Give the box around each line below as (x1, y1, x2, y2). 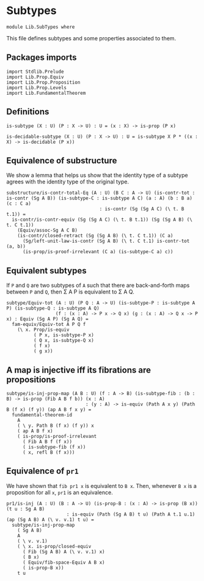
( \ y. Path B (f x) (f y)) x (17, 423, 95, 429)
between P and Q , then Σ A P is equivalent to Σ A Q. (6, 288, 134, 295)
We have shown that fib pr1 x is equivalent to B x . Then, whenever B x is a (6, 482, 197, 489)
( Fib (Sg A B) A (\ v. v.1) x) (22, 549, 105, 555)
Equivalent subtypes (6, 265, 87, 276)
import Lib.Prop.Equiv (6, 74, 64, 80)
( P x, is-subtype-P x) (33, 332, 95, 338)
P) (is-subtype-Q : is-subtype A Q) (6, 305, 100, 312)
